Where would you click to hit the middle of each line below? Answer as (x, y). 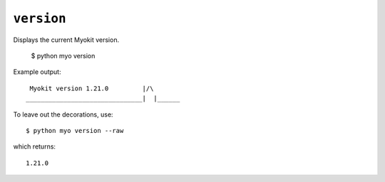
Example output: (37, 72)
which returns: (35, 146)
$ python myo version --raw (75, 130)
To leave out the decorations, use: (63, 114)
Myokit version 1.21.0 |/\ (92, 88)
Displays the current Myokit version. (66, 40)
